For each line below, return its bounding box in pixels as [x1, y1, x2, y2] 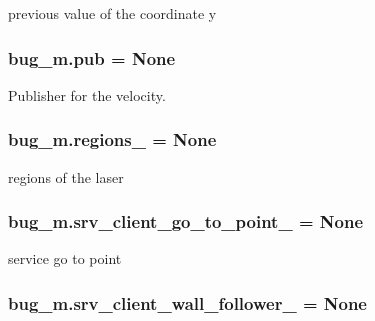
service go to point [8, 248, 122, 269]
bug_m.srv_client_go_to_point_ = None [8, 209, 364, 234]
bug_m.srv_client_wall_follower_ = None [8, 290, 367, 315]
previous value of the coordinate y [8, 3, 217, 23]
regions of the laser [8, 166, 124, 187]
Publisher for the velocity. [8, 84, 166, 105]
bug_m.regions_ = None [8, 127, 217, 152]
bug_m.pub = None [8, 45, 176, 70]
